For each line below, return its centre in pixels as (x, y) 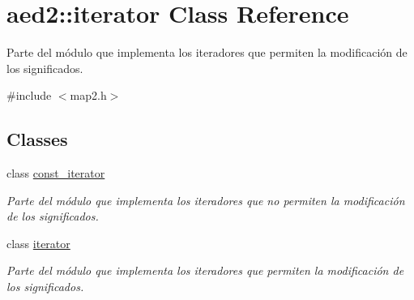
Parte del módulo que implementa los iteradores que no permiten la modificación (206, 200)
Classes (37, 139)
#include (29, 95)
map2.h (88, 95)
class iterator (38, 243)
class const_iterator (56, 173)
